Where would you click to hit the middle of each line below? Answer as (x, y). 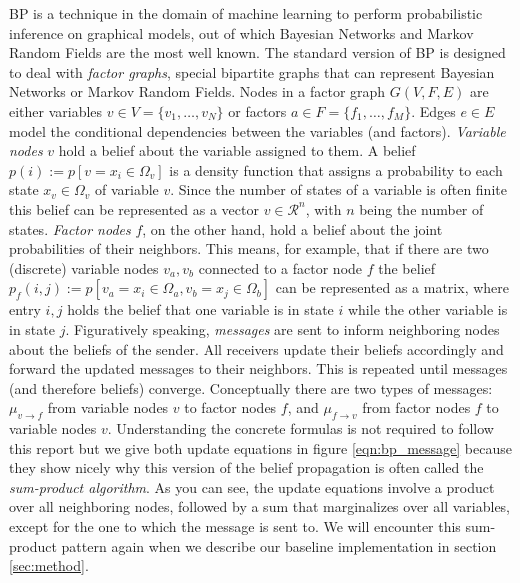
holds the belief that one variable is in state (200, 309)
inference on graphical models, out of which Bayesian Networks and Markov (241, 32)
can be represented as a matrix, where (392, 287)
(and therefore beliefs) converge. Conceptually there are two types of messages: (251, 387)
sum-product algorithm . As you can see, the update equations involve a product (252, 486)
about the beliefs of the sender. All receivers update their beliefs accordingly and (256, 348)
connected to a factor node (280, 267)
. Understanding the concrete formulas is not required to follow (300, 428)
